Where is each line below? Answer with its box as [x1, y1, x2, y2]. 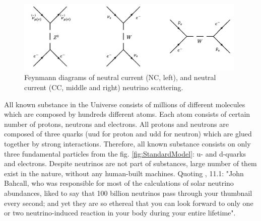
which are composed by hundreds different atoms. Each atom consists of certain [4, 109, 250, 119]
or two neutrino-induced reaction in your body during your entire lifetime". [4, 207, 236, 218]
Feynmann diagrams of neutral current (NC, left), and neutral [24, 72, 216, 83]
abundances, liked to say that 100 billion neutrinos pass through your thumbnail [4, 188, 252, 198]
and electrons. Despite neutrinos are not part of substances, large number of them [4, 158, 257, 169]
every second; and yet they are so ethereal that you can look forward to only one [4, 197, 253, 208]
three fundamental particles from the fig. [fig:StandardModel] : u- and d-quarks [4, 148, 246, 159]
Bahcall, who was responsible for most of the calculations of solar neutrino [4, 178, 234, 188]
